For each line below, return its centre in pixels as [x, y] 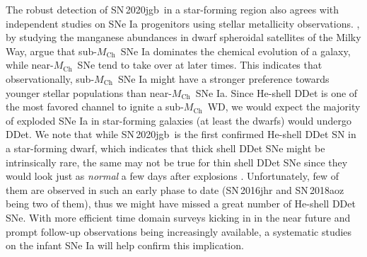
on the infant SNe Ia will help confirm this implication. [125, 245]
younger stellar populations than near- [89, 92]
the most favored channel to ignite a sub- [95, 107]
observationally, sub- [50, 78]
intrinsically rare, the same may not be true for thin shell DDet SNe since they [177, 162]
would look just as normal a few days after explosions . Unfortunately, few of [172, 176]
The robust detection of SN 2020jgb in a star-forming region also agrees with [173, 9]
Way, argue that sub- [51, 51]
